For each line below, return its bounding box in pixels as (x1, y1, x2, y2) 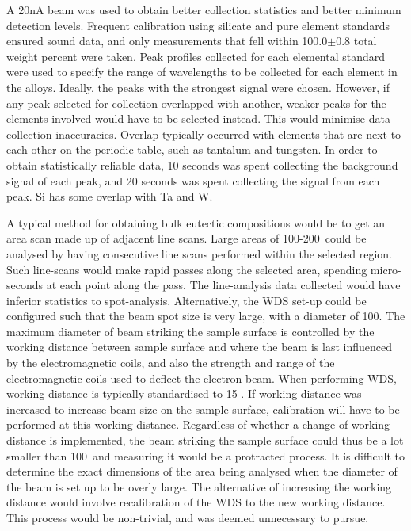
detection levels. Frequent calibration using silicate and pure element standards (6, 17, 390, 33)
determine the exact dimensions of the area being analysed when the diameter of (6, 463, 398, 479)
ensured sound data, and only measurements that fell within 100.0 (6, 32, 328, 49)
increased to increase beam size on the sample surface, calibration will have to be (6, 400, 400, 417)
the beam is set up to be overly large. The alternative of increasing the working (6, 478, 392, 495)
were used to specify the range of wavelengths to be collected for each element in (6, 63, 398, 80)
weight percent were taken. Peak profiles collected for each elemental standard (6, 48, 386, 64)
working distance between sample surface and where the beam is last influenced (6, 338, 392, 355)
